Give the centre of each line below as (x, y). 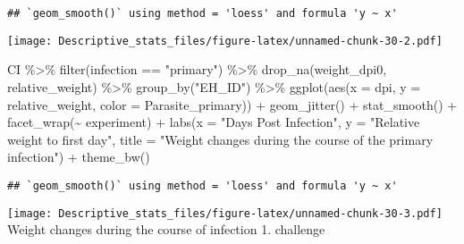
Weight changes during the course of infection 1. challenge (166, 229)
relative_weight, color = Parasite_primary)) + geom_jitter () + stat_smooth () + (232, 104)
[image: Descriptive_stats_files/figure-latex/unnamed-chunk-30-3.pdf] (225, 213)
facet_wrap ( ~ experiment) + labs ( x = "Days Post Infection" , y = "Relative (214, 122)
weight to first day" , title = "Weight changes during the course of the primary (220, 139)
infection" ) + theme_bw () (79, 157)
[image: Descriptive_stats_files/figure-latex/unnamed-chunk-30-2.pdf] (225, 41)
